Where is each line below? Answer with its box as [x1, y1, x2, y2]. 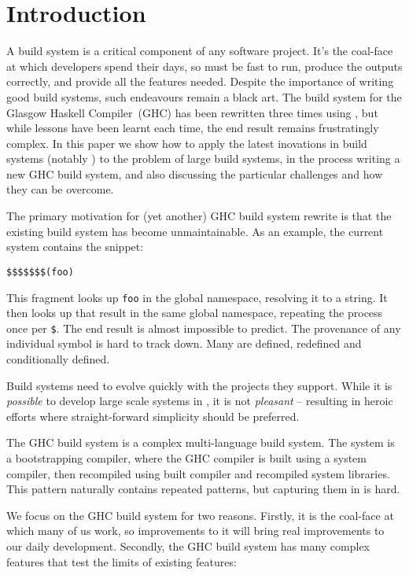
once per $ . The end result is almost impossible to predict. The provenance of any [6, 319, 401, 336]
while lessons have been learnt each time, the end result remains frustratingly [6, 120, 379, 136]
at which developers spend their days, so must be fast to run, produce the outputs [6, 57, 403, 74]
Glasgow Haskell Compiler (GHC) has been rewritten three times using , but [6, 104, 378, 120]
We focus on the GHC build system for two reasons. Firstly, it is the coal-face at [6, 507, 394, 523]
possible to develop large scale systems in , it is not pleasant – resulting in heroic [6, 393, 393, 409]
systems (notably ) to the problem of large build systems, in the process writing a [6, 150, 400, 167]
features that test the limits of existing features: [6, 553, 237, 569]
